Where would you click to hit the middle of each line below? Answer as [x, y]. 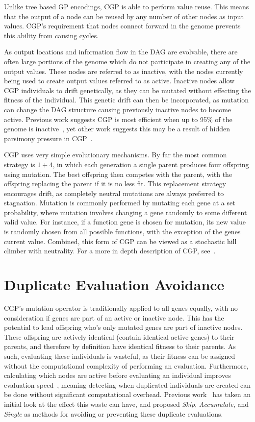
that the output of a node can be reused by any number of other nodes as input [124, 16]
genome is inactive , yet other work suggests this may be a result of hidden [117, 129]
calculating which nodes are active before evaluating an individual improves [117, 375]
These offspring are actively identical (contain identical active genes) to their [119, 336]
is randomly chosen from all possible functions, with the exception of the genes [122, 232]
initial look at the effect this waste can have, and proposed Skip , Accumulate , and [127, 404]
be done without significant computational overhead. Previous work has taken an [127, 394]
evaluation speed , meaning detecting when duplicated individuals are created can [127, 385]
